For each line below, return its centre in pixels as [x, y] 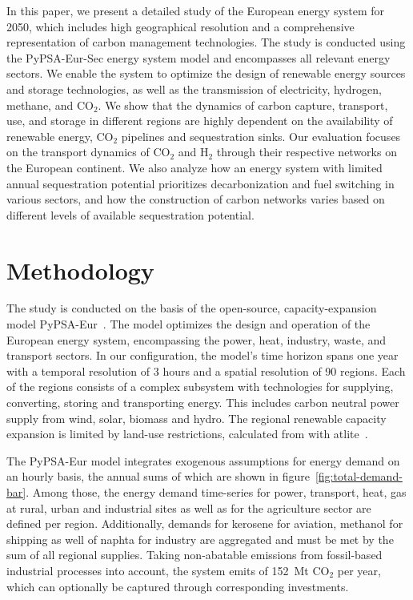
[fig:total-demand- [359, 476]
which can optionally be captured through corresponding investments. [178, 586]
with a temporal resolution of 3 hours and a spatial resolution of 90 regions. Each [206, 370]
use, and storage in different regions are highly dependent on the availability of [200, 121]
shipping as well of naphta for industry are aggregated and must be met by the [200, 539]
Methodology [80, 270]
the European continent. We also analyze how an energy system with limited [194, 167]
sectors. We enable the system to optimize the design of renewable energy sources [206, 73]
